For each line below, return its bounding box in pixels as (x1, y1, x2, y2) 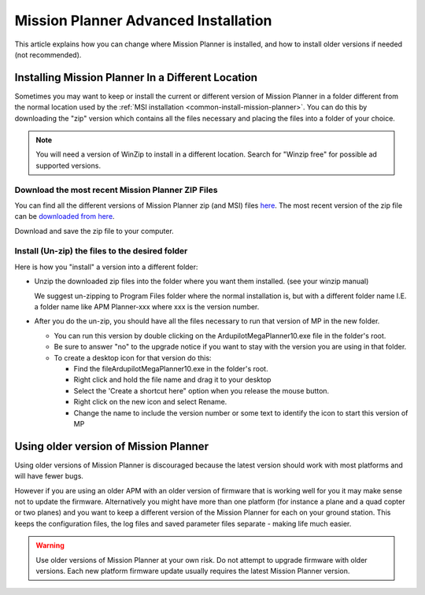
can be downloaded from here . (14, 212, 115, 221)
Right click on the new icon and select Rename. (73, 397, 227, 407)
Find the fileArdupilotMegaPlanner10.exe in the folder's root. (73, 364, 268, 373)
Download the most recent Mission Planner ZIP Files (14, 184, 218, 195)
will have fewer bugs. (14, 471, 84, 481)
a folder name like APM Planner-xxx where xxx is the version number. (34, 302, 260, 312)
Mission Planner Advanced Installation (14, 12, 272, 29)
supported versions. (35, 161, 102, 170)
